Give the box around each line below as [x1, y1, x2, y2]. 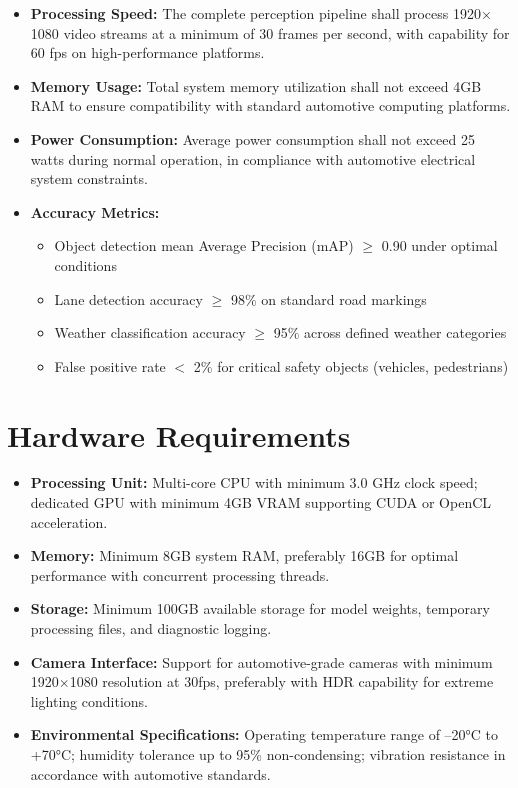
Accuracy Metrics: [30, 201, 160, 222]
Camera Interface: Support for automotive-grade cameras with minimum [30, 651, 493, 672]
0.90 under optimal [381, 235, 498, 256]
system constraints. [30, 168, 148, 189]
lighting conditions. [30, 690, 148, 711]
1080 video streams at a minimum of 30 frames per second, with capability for [30, 22, 510, 43]
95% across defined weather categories [273, 322, 507, 343]
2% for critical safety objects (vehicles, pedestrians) [193, 355, 509, 376]
